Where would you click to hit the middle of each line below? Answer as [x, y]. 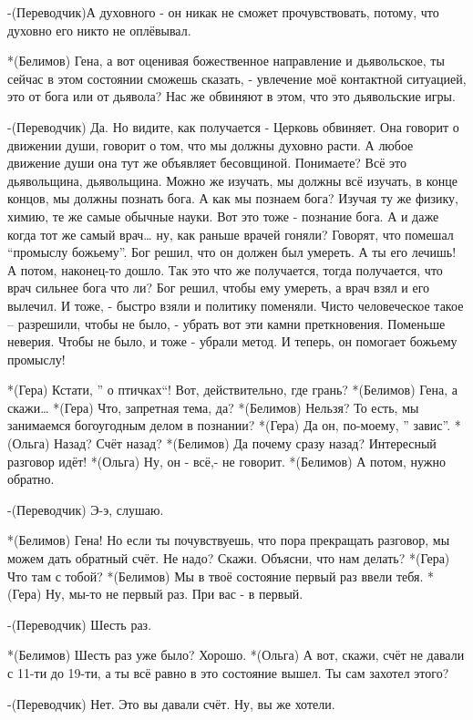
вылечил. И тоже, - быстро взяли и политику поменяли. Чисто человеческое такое [236, 305]
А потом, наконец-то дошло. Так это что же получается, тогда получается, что [225, 269]
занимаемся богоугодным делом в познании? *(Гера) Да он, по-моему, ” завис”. [229, 425]
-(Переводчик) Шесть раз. [80, 624]
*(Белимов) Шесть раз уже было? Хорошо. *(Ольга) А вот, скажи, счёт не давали [236, 655]
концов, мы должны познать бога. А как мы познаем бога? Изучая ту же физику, [233, 198]
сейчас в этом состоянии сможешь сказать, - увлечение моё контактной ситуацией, [237, 78]
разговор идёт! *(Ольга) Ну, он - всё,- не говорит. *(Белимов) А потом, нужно [226, 461]
